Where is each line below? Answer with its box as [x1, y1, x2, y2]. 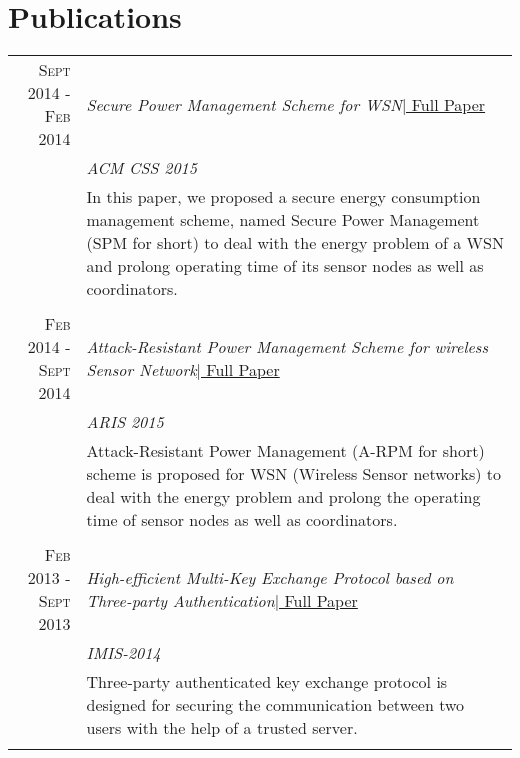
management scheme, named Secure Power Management [86, 208, 480, 232]
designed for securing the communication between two [86, 693, 465, 717]
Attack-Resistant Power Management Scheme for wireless [86, 335, 488, 359]
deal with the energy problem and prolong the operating [86, 485, 481, 509]
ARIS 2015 [86, 410, 164, 434]
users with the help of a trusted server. [86, 716, 358, 740]
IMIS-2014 [86, 641, 161, 665]
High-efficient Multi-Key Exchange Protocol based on [86, 566, 454, 590]
